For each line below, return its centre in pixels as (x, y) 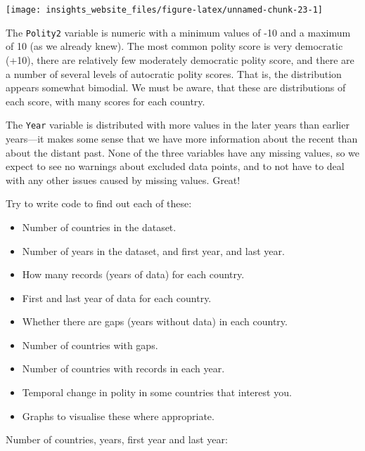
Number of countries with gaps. (90, 345)
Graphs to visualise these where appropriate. (118, 416)
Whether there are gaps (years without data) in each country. (155, 321)
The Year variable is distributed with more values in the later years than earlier (178, 125)
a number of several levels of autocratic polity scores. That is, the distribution (174, 73)
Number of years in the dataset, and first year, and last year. (153, 250)
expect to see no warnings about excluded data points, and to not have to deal (175, 166)
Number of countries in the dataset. (99, 227)
